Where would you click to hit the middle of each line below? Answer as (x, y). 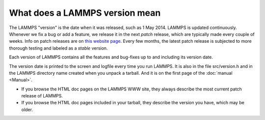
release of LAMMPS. (42, 96)
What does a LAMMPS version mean (85, 13)
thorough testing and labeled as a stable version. (58, 48)
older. (27, 109)
